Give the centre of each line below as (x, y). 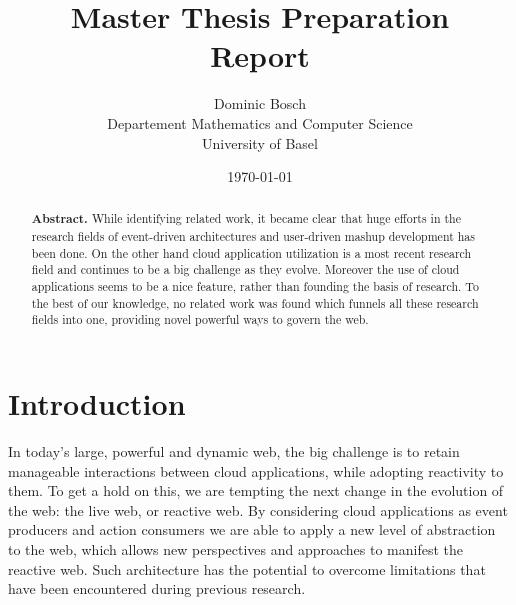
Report (260, 55)
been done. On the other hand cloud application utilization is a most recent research (251, 252)
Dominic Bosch (260, 103)
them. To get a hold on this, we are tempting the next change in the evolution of (256, 490)
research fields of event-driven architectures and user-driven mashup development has (253, 236)
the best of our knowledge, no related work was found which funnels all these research (255, 302)
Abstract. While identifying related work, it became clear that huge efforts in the (246, 219)
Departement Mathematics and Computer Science (260, 122)
